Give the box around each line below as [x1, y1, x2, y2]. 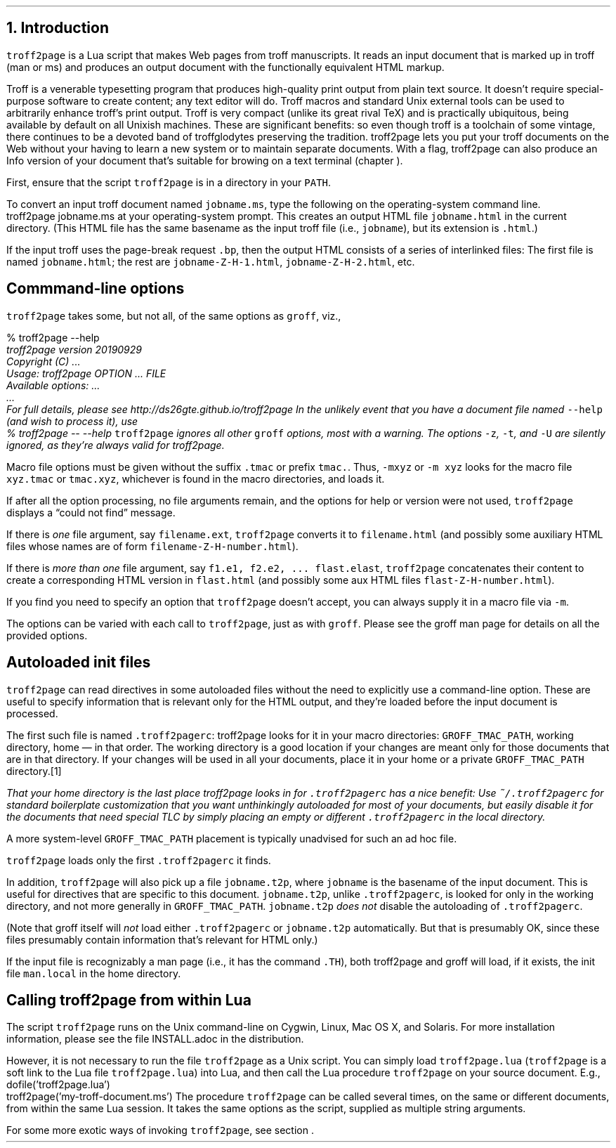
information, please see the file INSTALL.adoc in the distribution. [6, 1033, 304, 1045]
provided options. [6, 629, 88, 641]
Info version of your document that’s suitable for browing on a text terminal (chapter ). [6, 154, 403, 167]
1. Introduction [6, 19, 109, 37]
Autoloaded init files [6, 653, 151, 672]
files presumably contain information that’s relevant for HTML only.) [6, 933, 318, 946]
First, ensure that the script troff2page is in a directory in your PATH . [6, 176, 332, 188]
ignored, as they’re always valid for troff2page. [6, 438, 225, 451]
